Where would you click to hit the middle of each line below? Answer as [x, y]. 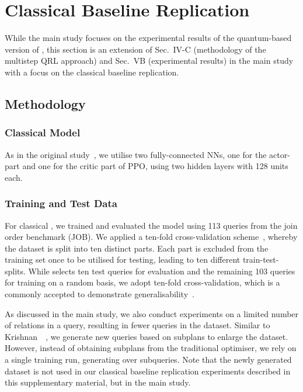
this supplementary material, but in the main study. [98, 382]
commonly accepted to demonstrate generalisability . [100, 294]
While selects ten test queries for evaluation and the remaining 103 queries [162, 271]
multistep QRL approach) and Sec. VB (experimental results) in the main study [149, 61]
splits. [15, 271]
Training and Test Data [61, 203]
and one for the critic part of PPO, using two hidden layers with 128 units [155, 166]
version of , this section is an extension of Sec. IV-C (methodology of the [135, 49]
